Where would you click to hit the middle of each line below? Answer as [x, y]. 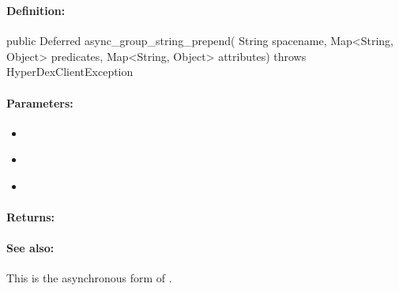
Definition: [36, 10]
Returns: [31, 217]
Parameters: [40, 102]
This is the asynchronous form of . [89, 278]
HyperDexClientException [70, 72]
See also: [30, 248]
